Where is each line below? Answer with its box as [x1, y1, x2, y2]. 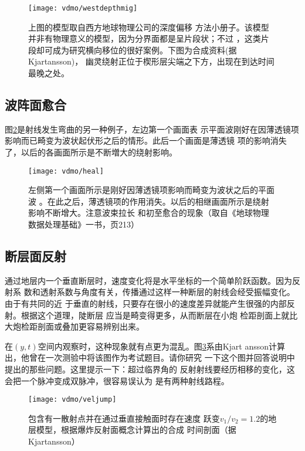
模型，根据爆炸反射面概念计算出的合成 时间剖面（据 [36, 423, 236, 436]
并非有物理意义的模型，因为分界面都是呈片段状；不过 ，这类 [28, 32, 261, 45]
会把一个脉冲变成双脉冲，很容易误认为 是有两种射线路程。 [5, 374, 229, 386]
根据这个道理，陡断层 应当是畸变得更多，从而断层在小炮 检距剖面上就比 [21, 308, 298, 321]
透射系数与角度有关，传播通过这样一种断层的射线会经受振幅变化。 [40, 286, 295, 298]
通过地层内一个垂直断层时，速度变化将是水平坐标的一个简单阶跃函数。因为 [5, 274, 292, 286]
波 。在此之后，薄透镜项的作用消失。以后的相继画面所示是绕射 [28, 195, 269, 207]
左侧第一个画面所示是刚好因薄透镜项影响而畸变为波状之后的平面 [28, 184, 274, 196]
